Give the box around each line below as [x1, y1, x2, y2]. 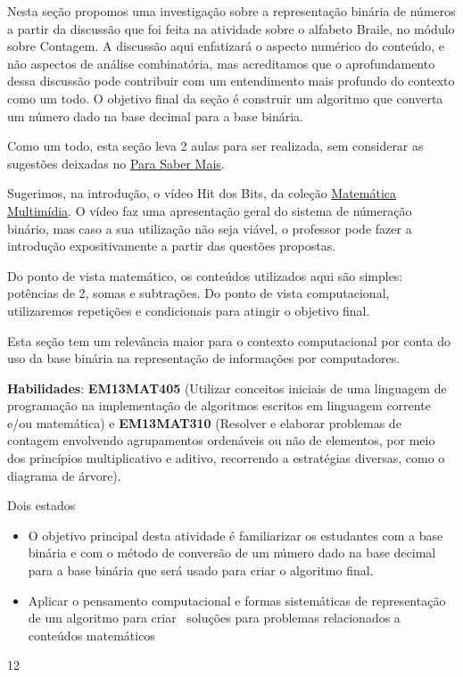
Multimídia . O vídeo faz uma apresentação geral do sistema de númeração [7, 201, 412, 219]
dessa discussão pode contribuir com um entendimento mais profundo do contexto [7, 71, 455, 90]
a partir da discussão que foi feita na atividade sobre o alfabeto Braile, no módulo [7, 19, 455, 37]
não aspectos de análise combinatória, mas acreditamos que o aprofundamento [7, 54, 435, 72]
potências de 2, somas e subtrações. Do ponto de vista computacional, [7, 284, 390, 302]
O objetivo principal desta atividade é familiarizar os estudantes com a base [28, 525, 443, 544]
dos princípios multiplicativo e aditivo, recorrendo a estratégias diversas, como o [7, 449, 445, 467]
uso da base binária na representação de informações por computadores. [7, 349, 401, 367]
